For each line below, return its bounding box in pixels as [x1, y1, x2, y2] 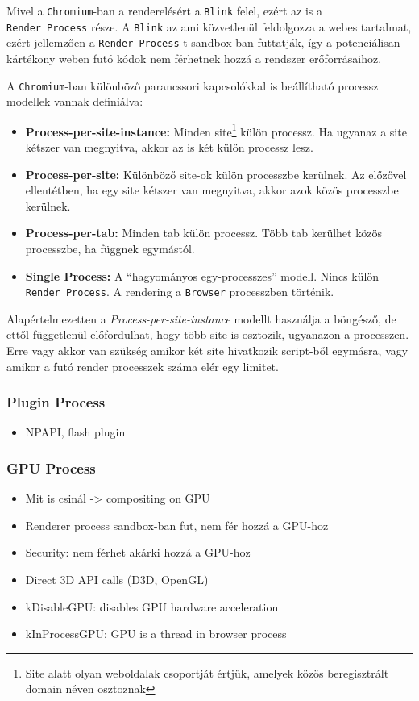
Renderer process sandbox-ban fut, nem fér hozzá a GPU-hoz [25, 516, 329, 533]
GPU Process [6, 457, 96, 478]
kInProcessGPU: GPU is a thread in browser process [25, 625, 287, 642]
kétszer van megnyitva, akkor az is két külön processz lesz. [25, 139, 313, 156]
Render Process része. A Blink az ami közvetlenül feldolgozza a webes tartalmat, [6, 18, 412, 35]
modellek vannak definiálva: [6, 93, 143, 110]
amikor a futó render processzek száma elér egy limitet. [6, 357, 279, 374]
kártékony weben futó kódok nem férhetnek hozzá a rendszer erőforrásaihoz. [6, 49, 382, 66]
